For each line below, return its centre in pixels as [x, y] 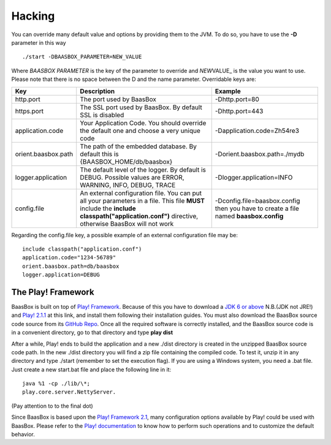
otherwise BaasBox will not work [127, 224]
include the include [108, 208]
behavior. [23, 435]
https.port [29, 111]
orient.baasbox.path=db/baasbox [71, 266]
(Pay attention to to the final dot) [52, 406]
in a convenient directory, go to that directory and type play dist [92, 333]
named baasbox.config [249, 216]
